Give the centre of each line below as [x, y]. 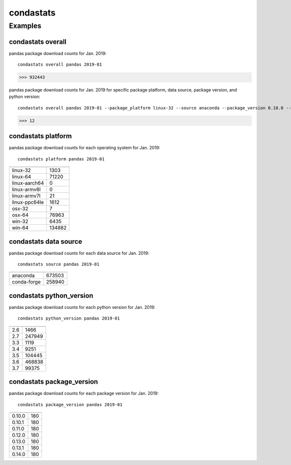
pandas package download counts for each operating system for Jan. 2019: [85, 148]
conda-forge [26, 282]
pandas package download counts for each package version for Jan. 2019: [84, 393]
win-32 [20, 221]
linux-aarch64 [28, 183]
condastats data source [46, 241]
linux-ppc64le [28, 202]
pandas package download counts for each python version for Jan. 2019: [82, 307]
